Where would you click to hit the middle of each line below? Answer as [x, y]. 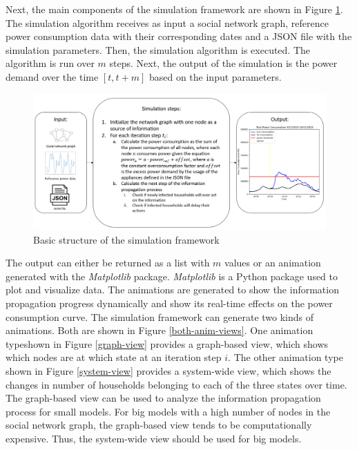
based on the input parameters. [215, 76]
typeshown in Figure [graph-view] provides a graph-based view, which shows [167, 343]
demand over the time [52, 76]
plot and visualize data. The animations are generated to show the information [172, 290]
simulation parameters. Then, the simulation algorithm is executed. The [158, 49]
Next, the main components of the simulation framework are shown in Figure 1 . [174, 9]
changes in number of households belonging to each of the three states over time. [176, 384]
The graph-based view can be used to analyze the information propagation [163, 398]
